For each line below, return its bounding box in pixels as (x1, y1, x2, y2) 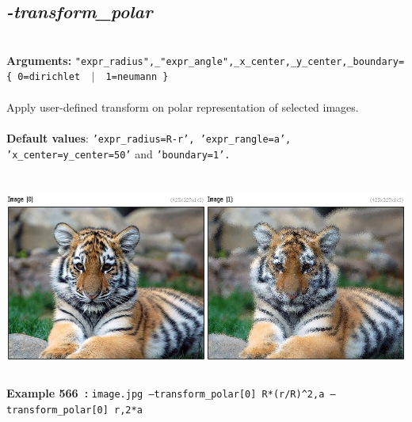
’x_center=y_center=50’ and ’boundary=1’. (6, 145, 231, 162)
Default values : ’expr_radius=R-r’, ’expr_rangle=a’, (6, 129, 292, 146)
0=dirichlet (17, 71, 81, 83)
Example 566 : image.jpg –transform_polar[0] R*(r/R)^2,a (6, 385, 325, 401)
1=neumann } (105, 71, 169, 83)
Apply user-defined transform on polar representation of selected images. (6, 98, 359, 115)
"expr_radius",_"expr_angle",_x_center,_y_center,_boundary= (74, 55, 405, 67)
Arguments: (6, 51, 72, 68)
